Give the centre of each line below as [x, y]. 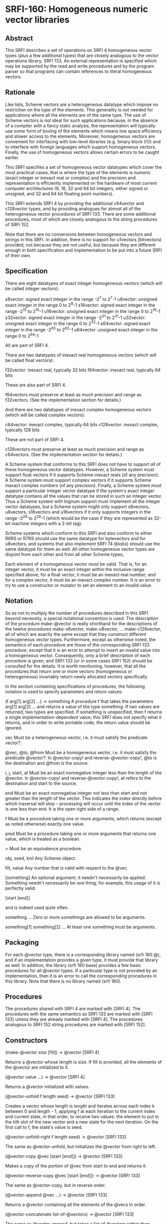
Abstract [19, 38]
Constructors [26, 1040]
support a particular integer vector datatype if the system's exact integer [80, 491]
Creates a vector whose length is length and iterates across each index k [80, 1106]
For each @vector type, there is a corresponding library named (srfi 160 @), [83, 954]
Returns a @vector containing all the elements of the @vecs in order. [76, 1205]
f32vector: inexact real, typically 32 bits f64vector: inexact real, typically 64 [83, 370]
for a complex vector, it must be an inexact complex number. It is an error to [83, 580]
